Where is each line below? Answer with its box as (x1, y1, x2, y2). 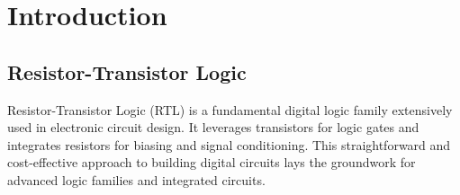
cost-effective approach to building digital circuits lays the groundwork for (7, 153, 416, 172)
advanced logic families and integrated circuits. (7, 170, 266, 189)
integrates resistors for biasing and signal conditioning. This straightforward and (7, 135, 451, 154)
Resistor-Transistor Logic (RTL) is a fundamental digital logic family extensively (7, 100, 453, 119)
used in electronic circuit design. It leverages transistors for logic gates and (7, 118, 419, 137)
